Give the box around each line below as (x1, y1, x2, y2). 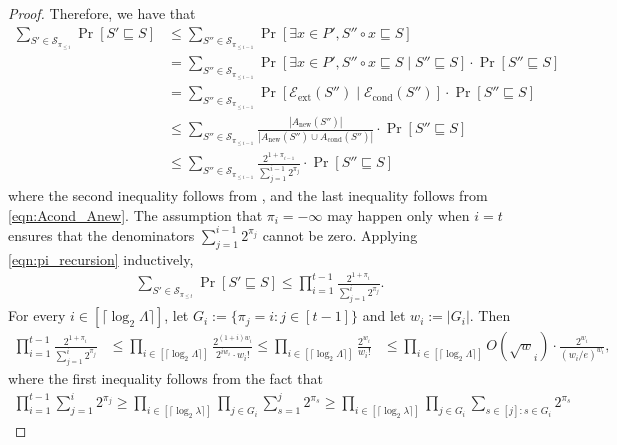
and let (362, 305, 406, 326)
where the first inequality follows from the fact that (8, 368, 323, 389)
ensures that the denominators (8, 224, 195, 245)
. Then (469, 305, 511, 326)
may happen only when (327, 204, 470, 225)
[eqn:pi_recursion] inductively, (8, 248, 194, 269)
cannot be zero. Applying (262, 224, 418, 245)
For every (8, 305, 66, 326)
